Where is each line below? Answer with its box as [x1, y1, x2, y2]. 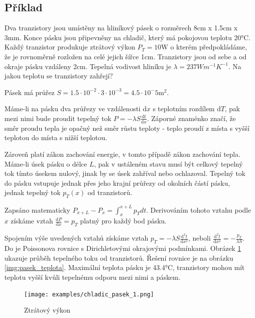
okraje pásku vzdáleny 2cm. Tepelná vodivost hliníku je [4, 61, 172, 71]
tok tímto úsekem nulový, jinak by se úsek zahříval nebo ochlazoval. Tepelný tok [4, 168, 246, 178]
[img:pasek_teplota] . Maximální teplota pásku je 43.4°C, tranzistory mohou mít [4, 262, 245, 272]
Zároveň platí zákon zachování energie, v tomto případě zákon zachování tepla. [4, 148, 241, 159]
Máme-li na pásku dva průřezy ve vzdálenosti [4, 103, 141, 114]
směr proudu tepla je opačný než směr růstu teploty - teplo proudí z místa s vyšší [4, 122, 250, 133]
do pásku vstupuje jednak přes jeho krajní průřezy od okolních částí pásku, [4, 177, 230, 188]
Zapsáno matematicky [4, 204, 71, 215]
